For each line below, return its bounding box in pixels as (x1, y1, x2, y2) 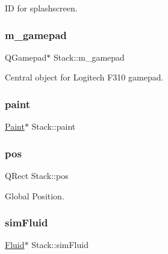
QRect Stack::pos (5, 169, 69, 182)
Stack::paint (31, 120, 76, 133)
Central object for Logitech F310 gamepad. (5, 71, 164, 83)
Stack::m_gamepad (53, 50, 125, 63)
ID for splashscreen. (5, 2, 78, 14)
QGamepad (5, 50, 47, 63)
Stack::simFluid (31, 238, 89, 251)
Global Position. (5, 189, 64, 202)
